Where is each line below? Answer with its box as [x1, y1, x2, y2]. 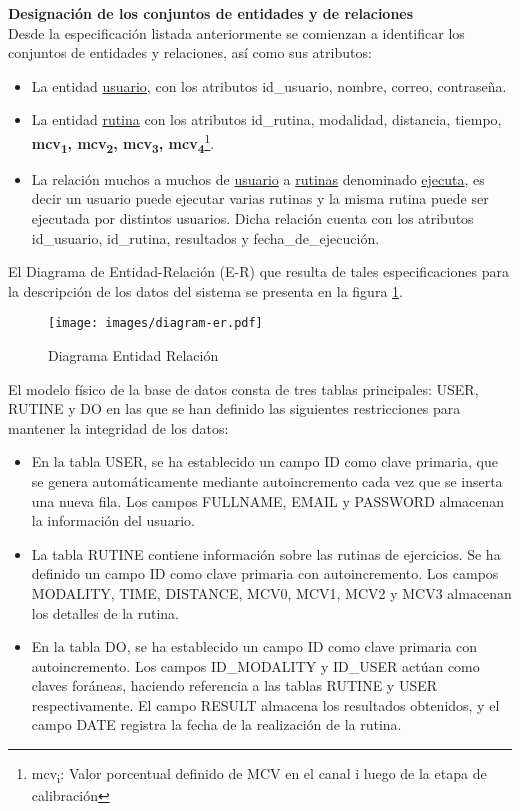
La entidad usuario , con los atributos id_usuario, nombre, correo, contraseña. [31, 75, 507, 96]
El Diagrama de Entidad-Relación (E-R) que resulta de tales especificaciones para [8, 261, 509, 282]
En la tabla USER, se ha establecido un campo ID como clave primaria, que [31, 451, 498, 472]
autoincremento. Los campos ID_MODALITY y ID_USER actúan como [31, 655, 480, 676]
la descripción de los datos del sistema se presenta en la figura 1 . [8, 280, 403, 301]
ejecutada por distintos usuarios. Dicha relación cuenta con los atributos [31, 207, 474, 228]
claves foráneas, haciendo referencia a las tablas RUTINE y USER [31, 675, 438, 696]
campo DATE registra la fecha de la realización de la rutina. [31, 714, 402, 735]
